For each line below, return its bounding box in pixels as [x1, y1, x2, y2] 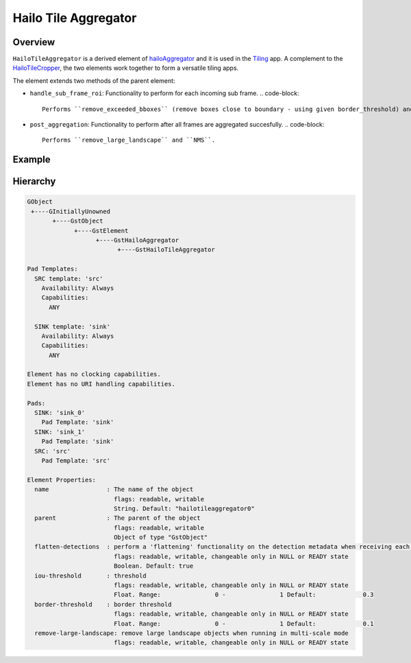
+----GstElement [74, 227, 129, 234]
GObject [27, 198, 53, 205]
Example [12, 154, 51, 166]
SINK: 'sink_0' [34, 409, 86, 417]
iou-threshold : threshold [34, 572, 147, 579]
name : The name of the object [34, 486, 194, 493]
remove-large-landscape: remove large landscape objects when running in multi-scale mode [34, 629, 349, 637]
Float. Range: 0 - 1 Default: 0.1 [113, 620, 374, 627]
